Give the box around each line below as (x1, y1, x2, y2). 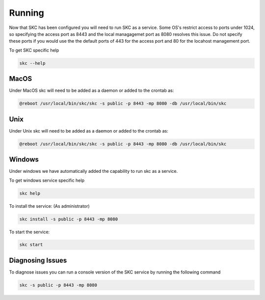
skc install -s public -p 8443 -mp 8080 (19, 216, 118, 222)
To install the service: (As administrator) (9, 203, 90, 209)
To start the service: (9, 229, 50, 235)
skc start (19, 242, 43, 247)
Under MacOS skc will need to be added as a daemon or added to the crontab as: (9, 87, 174, 93)
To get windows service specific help (9, 177, 84, 183)
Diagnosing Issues (9, 256, 67, 265)
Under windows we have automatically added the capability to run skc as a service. (9, 168, 178, 174)
